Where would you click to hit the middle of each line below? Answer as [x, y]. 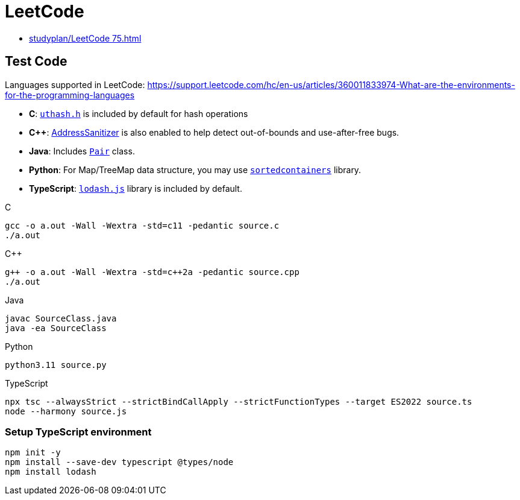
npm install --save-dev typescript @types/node [119, 462]
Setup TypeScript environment [78, 432]
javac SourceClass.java [61, 318]
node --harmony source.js [66, 411]
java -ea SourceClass [56, 328]
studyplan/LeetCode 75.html [85, 38]
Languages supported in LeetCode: [75, 84]
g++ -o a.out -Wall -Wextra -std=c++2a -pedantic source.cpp [152, 272]
